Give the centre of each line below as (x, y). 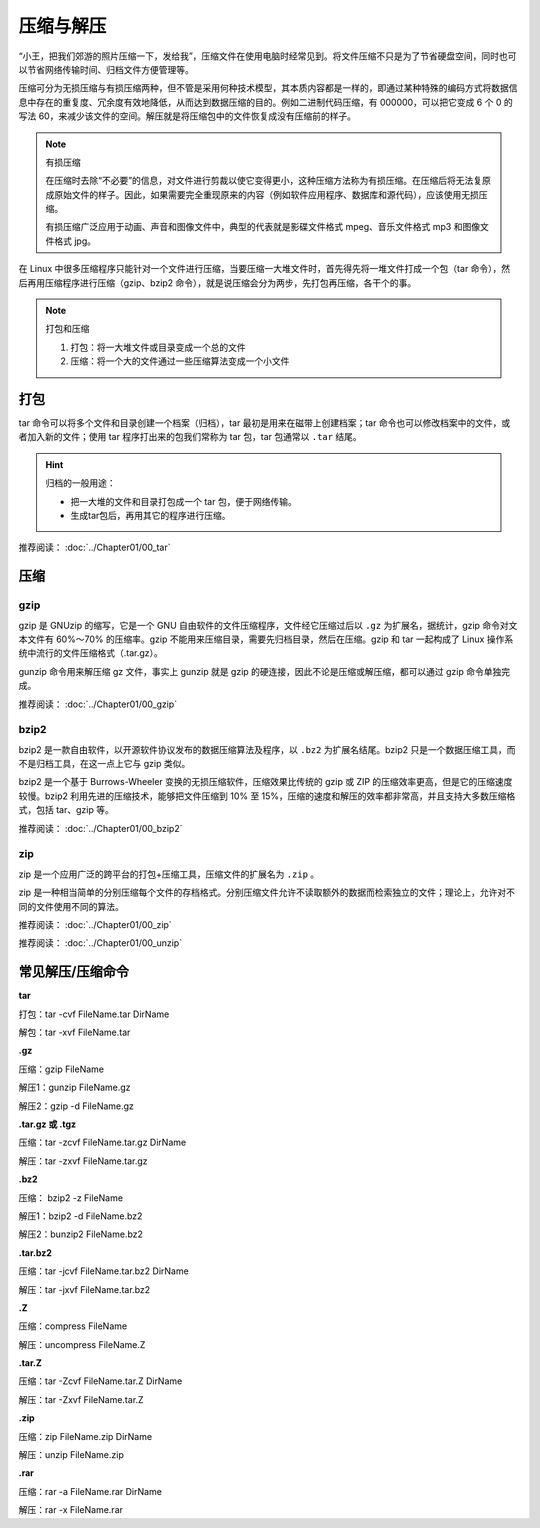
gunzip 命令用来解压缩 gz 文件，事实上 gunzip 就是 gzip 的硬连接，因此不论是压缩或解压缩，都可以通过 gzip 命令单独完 (264, 671)
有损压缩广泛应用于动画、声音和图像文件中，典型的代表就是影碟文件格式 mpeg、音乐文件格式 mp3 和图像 (262, 227)
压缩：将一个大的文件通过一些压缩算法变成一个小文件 (180, 361)
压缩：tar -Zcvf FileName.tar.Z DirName (100, 1381)
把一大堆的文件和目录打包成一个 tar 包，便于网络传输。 (183, 501)
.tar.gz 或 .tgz (47, 1124)
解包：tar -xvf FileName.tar (74, 1032)
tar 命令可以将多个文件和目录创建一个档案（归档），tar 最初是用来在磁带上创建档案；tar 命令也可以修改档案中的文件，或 (264, 423)
